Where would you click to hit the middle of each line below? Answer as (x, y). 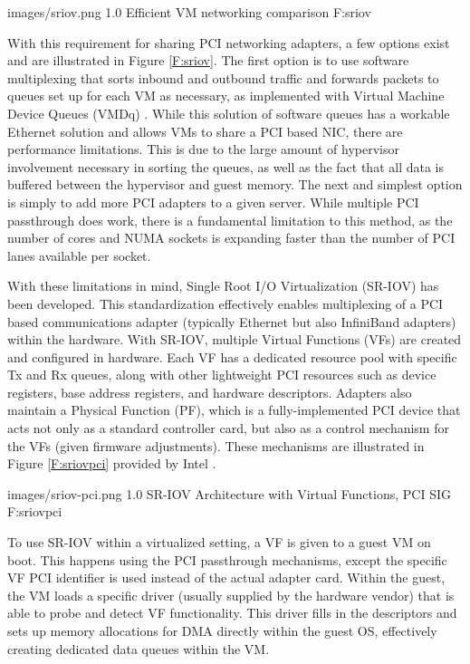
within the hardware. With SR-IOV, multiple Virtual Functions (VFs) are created (235, 339)
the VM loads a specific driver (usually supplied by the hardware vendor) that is (231, 595)
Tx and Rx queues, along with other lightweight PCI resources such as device (222, 375)
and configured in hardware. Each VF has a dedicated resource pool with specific (232, 356)
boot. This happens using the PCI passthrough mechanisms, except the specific (227, 559)
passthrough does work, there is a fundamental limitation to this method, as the (230, 220)
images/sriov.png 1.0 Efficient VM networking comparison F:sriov (189, 12)
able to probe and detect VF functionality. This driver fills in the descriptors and (232, 613)
